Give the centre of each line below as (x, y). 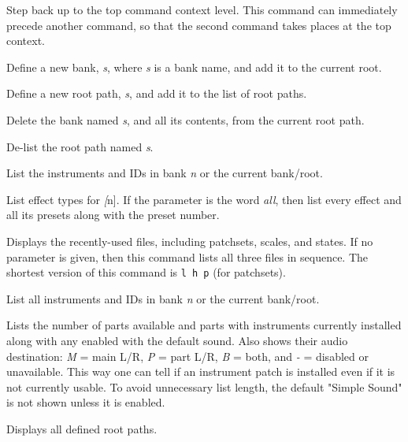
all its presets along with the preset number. (113, 215)
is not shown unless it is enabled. (86, 402)
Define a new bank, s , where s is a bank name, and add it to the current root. (194, 67)
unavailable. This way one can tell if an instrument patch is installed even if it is (201, 371)
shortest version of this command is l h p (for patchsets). (146, 272)
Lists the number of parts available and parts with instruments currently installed (204, 325)
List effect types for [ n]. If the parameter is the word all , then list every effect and (204, 199)
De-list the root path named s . (80, 146)
